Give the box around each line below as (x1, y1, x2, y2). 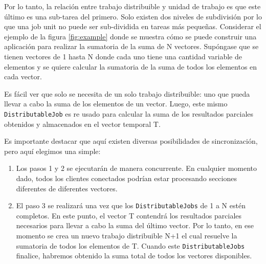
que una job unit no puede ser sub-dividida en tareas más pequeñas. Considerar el (4, 21, 261, 32)
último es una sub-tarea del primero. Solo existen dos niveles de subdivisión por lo (4, 11, 262, 21)
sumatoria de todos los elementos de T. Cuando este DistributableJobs (16, 240, 245, 251)
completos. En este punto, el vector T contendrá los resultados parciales (16, 210, 242, 221)
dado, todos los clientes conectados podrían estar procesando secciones (16, 172, 237, 183)
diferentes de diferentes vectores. (16, 183, 118, 193)
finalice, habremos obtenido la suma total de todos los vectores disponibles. (16, 250, 252, 261)
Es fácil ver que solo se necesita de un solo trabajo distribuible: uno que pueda (4, 88, 250, 99)
